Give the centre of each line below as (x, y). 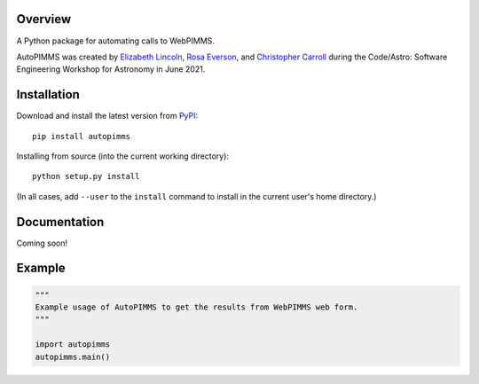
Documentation (60, 222)
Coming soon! (42, 243)
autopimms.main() (73, 357)
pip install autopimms (82, 136)
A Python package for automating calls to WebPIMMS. (115, 41)
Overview (44, 19)
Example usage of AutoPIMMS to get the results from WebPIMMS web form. (196, 307)
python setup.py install (86, 176)
